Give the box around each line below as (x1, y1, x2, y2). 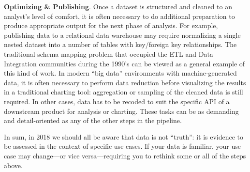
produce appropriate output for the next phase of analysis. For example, (4, 20, 218, 31)
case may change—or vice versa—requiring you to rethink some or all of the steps (4, 150, 246, 160)
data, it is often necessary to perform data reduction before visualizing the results (4, 77, 246, 87)
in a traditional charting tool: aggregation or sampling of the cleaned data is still (4, 87, 243, 97)
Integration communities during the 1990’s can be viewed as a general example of (4, 58, 245, 68)
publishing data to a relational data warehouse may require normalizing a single (4, 30, 241, 40)
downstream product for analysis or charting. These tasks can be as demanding (4, 106, 239, 116)
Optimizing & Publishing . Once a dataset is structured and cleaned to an (4, 1, 232, 11)
